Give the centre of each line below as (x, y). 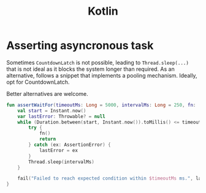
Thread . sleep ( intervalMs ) (62, 162)
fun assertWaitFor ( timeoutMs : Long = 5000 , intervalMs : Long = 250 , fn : (101, 105)
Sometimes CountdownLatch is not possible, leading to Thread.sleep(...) (97, 62)
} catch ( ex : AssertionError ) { (70, 145)
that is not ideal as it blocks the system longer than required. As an (90, 69)
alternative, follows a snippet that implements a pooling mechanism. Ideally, (102, 75)
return (48, 139)
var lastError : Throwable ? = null (61, 116)
